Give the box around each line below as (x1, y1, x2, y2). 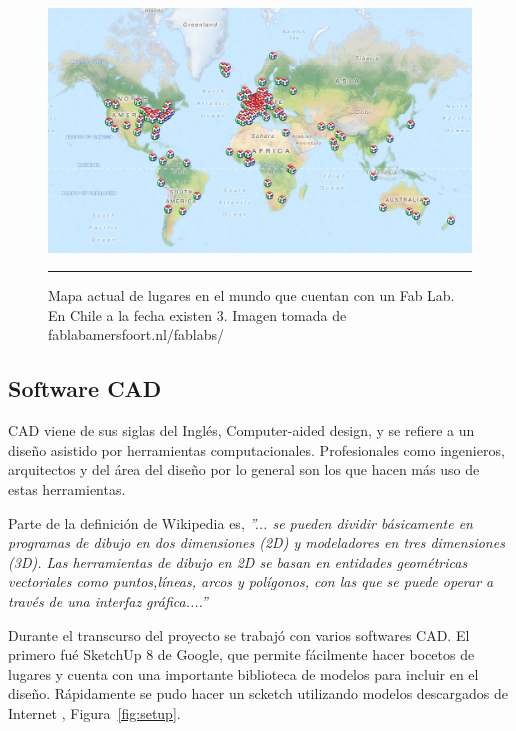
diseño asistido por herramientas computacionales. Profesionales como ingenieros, (8, 439, 505, 460)
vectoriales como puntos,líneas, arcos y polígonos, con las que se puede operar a (8, 571, 494, 592)
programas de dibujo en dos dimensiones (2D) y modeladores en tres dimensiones (8, 532, 505, 553)
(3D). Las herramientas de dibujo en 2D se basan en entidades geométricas (8, 551, 468, 572)
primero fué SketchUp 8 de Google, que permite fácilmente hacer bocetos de (8, 644, 475, 665)
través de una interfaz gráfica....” (8, 591, 208, 612)
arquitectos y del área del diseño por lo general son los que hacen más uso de (8, 459, 480, 480)
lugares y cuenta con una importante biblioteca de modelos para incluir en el (8, 663, 479, 684)
